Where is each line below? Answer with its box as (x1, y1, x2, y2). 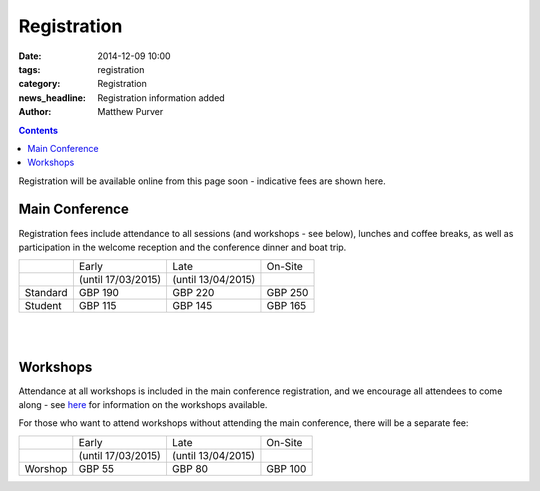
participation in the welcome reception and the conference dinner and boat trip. (18, 241, 347, 253)
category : (18, 78, 61, 90)
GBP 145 (172, 299, 213, 313)
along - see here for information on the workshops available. (18, 399, 268, 411)
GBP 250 (266, 286, 309, 300)
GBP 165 (266, 299, 307, 313)
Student (24, 299, 62, 313)
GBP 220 (172, 286, 215, 300)
